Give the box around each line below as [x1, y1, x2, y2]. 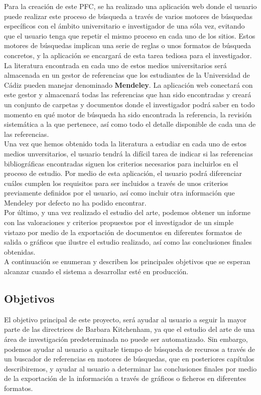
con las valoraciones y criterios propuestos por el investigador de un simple [4, 217, 234, 228]
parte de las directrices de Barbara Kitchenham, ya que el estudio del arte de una [4, 324, 255, 334]
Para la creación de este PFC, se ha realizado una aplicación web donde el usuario [4, 1, 257, 11]
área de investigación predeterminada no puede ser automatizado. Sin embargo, [4, 334, 248, 344]
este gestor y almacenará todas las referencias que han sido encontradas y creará [4, 89, 251, 100]
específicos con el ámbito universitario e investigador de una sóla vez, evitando [4, 21, 245, 31]
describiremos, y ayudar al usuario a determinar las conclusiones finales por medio [4, 363, 257, 373]
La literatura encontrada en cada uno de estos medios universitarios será [4, 60, 227, 70]
